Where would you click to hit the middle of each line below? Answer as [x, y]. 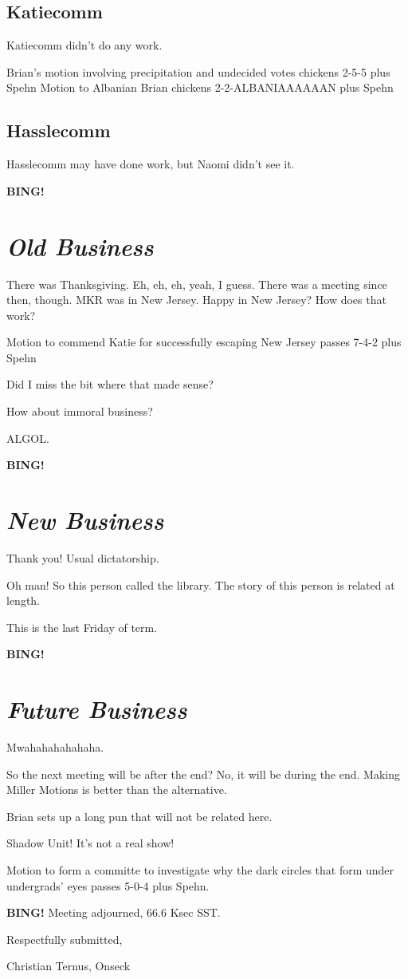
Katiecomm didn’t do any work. [84, 45]
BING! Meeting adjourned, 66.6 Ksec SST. [114, 912]
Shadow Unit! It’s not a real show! [90, 843]
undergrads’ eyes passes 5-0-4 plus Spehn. [108, 885]
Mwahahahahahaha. [55, 747]
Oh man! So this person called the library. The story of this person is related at [201, 584]
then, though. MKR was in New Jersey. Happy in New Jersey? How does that [196, 300]
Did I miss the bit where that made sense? [110, 384]
